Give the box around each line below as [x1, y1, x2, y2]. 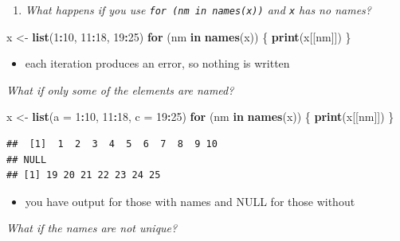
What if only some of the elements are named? [6, 81, 234, 98]
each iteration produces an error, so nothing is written [25, 55, 290, 72]
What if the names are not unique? [6, 220, 178, 236]
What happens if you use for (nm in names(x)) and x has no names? [25, 2, 371, 17]
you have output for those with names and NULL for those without [25, 192, 355, 209]
